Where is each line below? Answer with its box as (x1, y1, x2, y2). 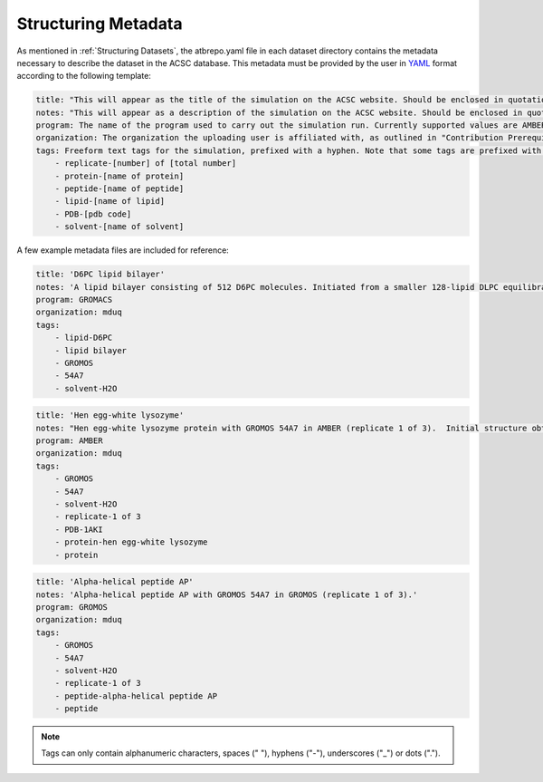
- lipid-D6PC (54, 333, 113, 343)
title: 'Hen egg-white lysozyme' (35, 410, 185, 420)
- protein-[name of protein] (54, 170, 185, 181)
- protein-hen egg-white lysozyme (54, 537, 208, 547)
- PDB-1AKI (54, 524, 103, 535)
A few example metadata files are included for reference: (16, 245, 230, 256)
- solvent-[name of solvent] (54, 222, 185, 232)
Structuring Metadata (16, 14, 183, 34)
